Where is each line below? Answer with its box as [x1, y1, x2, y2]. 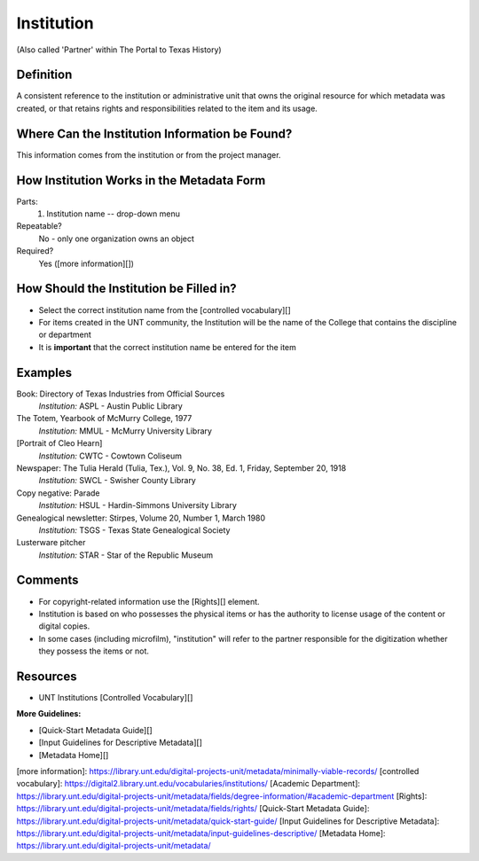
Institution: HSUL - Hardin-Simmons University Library [38, 500, 237, 511]
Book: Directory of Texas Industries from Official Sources [16, 388, 225, 399]
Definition [16, 67, 73, 82]
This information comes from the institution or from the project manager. [16, 149, 281, 160]
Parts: [16, 196, 39, 207]
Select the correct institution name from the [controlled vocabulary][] [38, 304, 292, 315]
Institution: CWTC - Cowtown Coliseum [38, 450, 182, 461]
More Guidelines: [16, 708, 82, 719]
